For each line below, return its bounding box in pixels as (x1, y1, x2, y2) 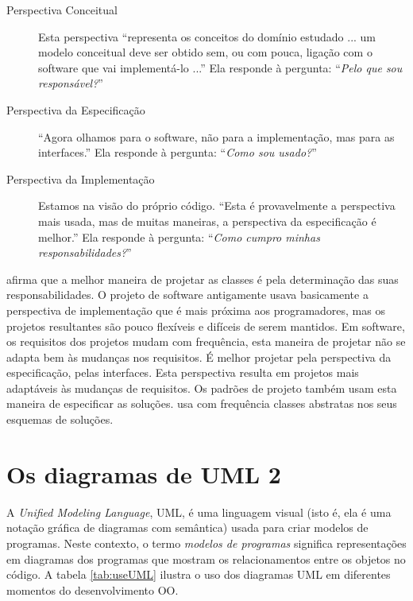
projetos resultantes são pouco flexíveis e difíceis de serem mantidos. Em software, (6, 317, 405, 334)
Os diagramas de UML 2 (6, 457, 281, 490)
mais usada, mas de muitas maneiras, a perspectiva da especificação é (38, 212, 376, 229)
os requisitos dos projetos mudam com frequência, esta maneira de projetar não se (6, 333, 406, 350)
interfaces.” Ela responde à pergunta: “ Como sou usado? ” (38, 144, 317, 161)
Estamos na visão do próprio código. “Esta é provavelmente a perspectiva (38, 197, 396, 214)
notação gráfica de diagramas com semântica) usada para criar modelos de (6, 519, 369, 536)
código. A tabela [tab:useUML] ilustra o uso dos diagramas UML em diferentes (6, 566, 391, 583)
